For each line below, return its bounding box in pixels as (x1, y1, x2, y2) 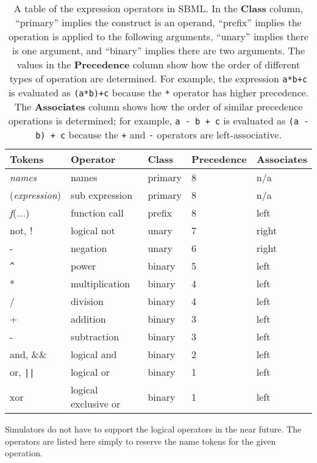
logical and (70, 347, 117, 361)
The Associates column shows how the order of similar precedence (14, 99, 303, 113)
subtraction (70, 329, 119, 343)
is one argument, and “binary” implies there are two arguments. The (12, 43, 305, 57)
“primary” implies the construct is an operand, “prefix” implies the (15, 15, 302, 29)
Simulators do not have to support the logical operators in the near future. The (5, 423, 302, 435)
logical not (70, 223, 115, 237)
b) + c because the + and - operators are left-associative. (35, 127, 282, 142)
